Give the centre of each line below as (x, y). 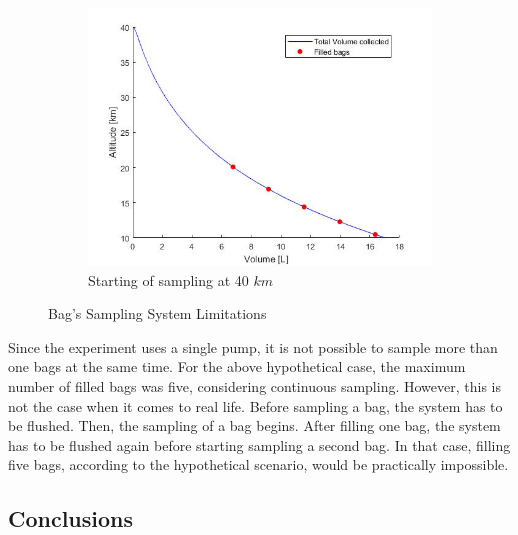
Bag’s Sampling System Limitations (157, 313)
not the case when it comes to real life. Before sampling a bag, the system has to (255, 405)
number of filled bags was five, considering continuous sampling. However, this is (254, 385)
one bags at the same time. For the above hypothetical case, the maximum (237, 366)
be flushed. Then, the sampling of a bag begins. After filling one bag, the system (254, 425)
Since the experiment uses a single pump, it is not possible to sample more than (253, 346)
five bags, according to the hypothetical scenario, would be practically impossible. (258, 464)
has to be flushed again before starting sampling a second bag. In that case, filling (259, 444)
